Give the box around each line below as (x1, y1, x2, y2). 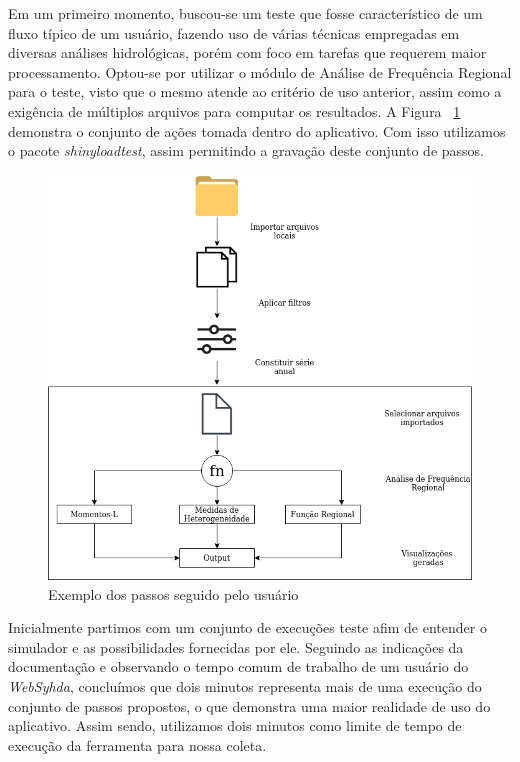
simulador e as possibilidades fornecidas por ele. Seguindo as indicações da (8, 636, 464, 657)
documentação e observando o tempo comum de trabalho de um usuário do (8, 656, 469, 677)
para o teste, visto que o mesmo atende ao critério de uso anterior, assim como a (8, 81, 502, 102)
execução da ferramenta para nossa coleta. (8, 734, 267, 755)
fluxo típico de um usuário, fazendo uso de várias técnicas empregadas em (8, 22, 460, 43)
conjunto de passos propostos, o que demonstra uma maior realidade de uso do (8, 695, 491, 716)
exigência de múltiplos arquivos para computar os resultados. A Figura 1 (8, 100, 461, 121)
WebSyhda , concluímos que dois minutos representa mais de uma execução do (8, 676, 482, 697)
